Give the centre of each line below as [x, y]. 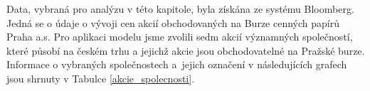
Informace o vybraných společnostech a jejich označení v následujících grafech [177, 64]
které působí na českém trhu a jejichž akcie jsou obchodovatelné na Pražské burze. [186, 50]
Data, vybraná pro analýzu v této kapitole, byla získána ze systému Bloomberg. [180, 9]
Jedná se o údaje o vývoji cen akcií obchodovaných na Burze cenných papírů [173, 22]
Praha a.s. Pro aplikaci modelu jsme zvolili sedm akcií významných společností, [180, 37]
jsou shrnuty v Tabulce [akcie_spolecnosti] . [101, 78]
